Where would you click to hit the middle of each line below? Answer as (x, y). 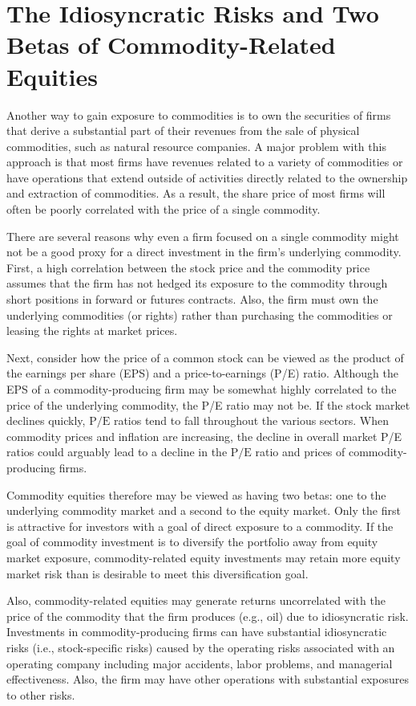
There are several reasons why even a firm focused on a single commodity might (203, 236)
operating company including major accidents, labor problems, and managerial (200, 663)
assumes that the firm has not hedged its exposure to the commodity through (197, 283)
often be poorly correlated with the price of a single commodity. (164, 209)
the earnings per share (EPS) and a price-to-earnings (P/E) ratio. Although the (202, 373)
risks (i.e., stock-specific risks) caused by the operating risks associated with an (201, 647)
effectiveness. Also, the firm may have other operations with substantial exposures (208, 679)
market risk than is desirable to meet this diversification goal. (158, 573)
